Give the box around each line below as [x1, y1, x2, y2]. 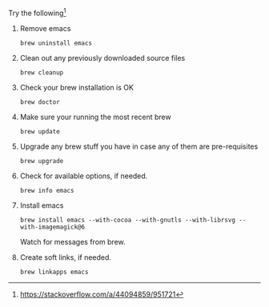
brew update [19, 127, 60, 135]
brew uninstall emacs [19, 39, 92, 47]
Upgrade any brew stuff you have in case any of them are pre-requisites [19, 142, 259, 151]
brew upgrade [19, 157, 64, 165]
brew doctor [19, 98, 60, 106]
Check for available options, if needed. [19, 171, 148, 181]
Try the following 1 [8, 7, 66, 18]
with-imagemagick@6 [19, 223, 86, 231]
